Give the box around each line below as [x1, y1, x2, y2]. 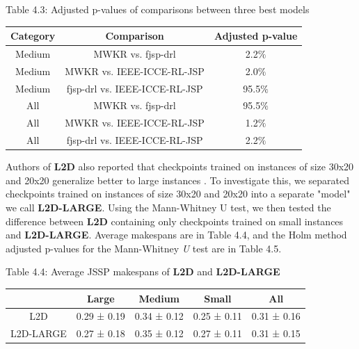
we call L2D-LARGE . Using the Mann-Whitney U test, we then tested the [6, 200, 331, 215]
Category [10, 29, 56, 43]
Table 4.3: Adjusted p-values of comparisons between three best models [6, 2, 310, 16]
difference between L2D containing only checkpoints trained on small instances [6, 213, 344, 228]
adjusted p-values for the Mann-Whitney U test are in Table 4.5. [6, 241, 282, 255]
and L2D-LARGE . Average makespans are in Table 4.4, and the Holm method [6, 227, 347, 242]
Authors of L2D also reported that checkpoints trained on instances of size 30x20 [6, 159, 354, 174]
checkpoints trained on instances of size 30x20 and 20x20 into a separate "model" [6, 186, 351, 201]
